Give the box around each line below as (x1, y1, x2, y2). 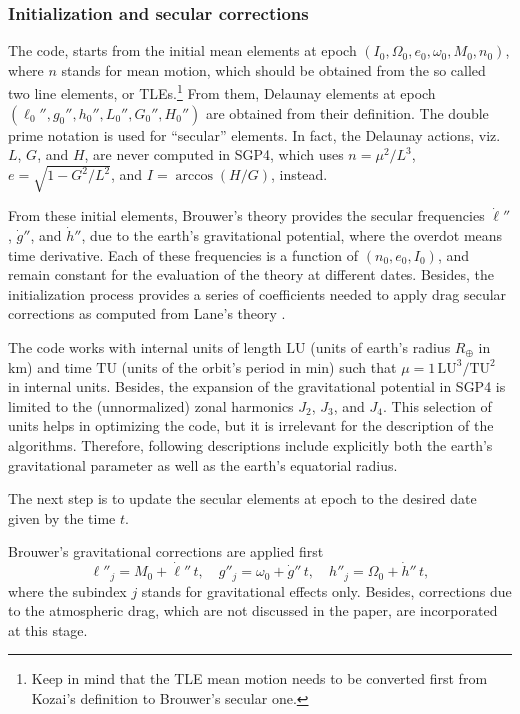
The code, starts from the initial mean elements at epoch (8, 40, 357, 61)
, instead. (270, 164, 328, 185)
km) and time (8, 356, 92, 377)
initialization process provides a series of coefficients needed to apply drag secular (8, 283, 507, 304)
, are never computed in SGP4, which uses (84, 144, 344, 165)
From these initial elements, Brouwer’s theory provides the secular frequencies (8, 205, 485, 226)
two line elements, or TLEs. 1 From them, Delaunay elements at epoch (8, 80, 436, 104)
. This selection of (383, 395, 492, 416)
